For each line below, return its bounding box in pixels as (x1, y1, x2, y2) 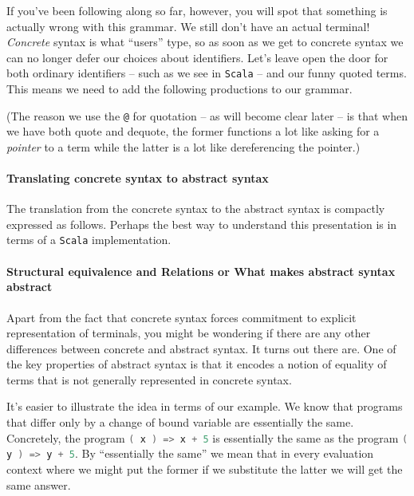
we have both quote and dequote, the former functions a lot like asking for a (6, 123, 380, 140)
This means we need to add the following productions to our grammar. (6, 81, 353, 97)
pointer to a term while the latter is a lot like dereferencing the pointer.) (6, 138, 361, 155)
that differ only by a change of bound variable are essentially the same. (6, 414, 354, 431)
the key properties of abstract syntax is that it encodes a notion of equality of (6, 356, 387, 372)
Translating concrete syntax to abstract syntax (6, 170, 269, 187)
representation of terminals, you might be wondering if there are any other (6, 325, 371, 341)
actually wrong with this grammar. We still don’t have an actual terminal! (6, 18, 370, 34)
